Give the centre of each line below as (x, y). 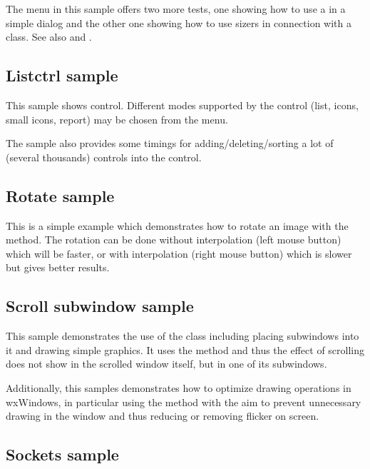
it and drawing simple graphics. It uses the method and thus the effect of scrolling (185, 349)
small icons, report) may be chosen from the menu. (117, 119)
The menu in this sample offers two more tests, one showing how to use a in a (176, 9)
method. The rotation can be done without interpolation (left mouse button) (174, 239)
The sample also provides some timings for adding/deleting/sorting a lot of (170, 143)
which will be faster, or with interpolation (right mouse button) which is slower (179, 253)
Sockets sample (62, 454)
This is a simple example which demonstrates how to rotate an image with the (177, 225)
